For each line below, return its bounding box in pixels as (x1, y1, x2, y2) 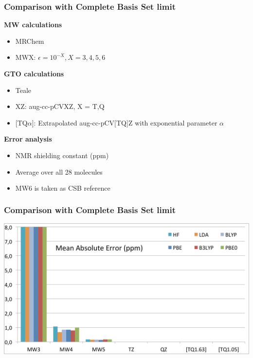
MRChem (15, 36, 44, 46)
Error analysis (4, 134, 52, 144)
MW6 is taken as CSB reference (15, 183, 110, 193)
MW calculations (4, 19, 62, 30)
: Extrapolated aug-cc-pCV (34, 117, 115, 127)
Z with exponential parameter (128, 117, 217, 127)
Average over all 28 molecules (15, 166, 103, 177)
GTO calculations (4, 69, 64, 78)
